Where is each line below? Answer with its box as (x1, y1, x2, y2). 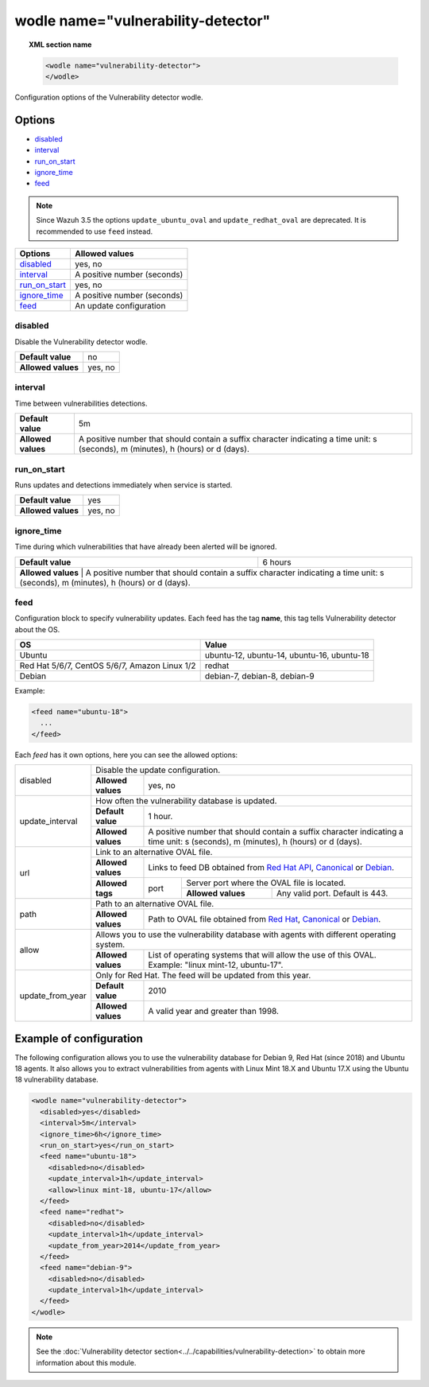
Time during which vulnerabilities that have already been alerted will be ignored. (14, 542, 277, 552)
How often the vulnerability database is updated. (95, 795, 277, 806)
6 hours (262, 557, 292, 568)
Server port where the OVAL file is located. (186, 877, 346, 888)
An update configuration (75, 300, 166, 311)
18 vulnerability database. (14, 1074, 99, 1085)
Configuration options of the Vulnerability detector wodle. (14, 92, 203, 102)
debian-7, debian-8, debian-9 (204, 670, 315, 682)
